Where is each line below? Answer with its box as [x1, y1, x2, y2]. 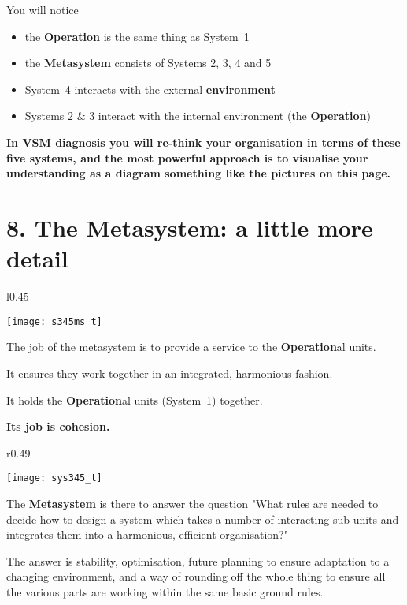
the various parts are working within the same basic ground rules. [6, 583, 324, 599]
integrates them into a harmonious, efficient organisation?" [6, 526, 288, 543]
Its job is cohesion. [6, 418, 110, 435]
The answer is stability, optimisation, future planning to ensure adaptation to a [6, 552, 390, 569]
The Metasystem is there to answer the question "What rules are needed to [6, 495, 379, 511]
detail [6, 242, 68, 274]
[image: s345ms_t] [6, 316, 102, 327]
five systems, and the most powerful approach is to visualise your [6, 149, 368, 166]
